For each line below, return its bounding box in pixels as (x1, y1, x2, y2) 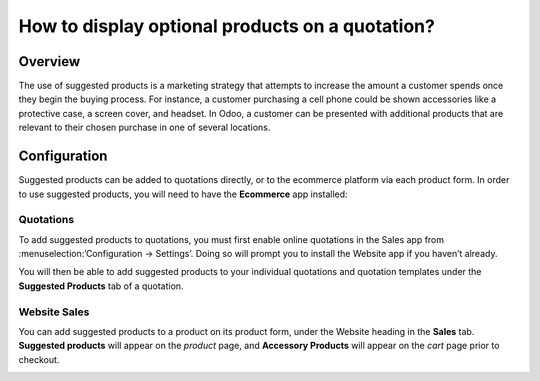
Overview (18, 53, 81, 70)
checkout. (18, 353, 60, 365)
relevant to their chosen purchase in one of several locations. (18, 121, 271, 134)
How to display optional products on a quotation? (18, 15, 435, 37)
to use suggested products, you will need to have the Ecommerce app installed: (18, 188, 349, 200)
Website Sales (18, 305, 90, 319)
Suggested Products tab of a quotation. (18, 280, 184, 292)
